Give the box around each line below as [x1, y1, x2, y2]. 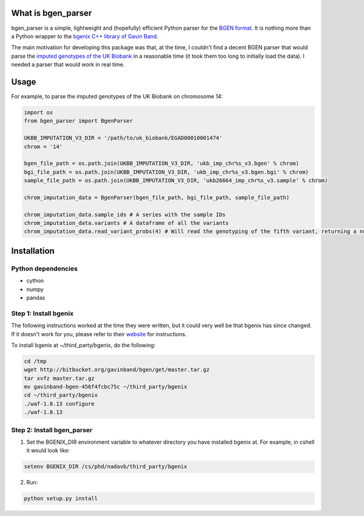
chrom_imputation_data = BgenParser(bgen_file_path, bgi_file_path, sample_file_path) [24, 194, 290, 201]
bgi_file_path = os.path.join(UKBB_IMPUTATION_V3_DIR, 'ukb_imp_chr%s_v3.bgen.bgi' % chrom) [24, 168, 309, 176]
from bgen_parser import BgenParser [24, 117, 133, 125]
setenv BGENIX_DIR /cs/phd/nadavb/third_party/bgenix [24, 463, 187, 470]
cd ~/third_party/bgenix [24, 392, 98, 399]
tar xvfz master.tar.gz [24, 374, 95, 382]
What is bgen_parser [11, 8, 92, 18]
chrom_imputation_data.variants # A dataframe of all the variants [24, 219, 229, 227]
